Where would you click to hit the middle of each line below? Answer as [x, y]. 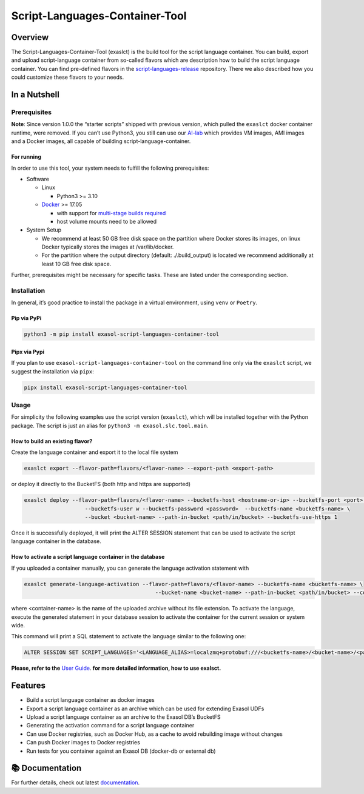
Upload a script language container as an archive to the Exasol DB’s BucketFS [123, 717]
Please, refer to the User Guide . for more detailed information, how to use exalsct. [116, 668]
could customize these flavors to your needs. [68, 77]
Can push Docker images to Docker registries [83, 742]
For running [26, 157]
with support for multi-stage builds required [111, 213]
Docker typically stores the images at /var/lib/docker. [108, 247]
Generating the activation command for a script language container [110, 726]
